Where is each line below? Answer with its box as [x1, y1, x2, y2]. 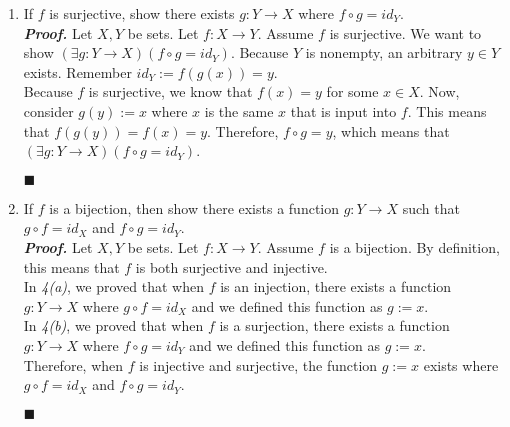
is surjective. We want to [329, 22, 482, 43]
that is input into [290, 100, 397, 121]
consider [23, 100, 74, 121]
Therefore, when [23, 354, 124, 375]
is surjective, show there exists [49, 3, 235, 23]
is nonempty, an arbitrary [305, 42, 463, 63]
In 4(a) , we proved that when [23, 276, 204, 297]
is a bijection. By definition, [329, 236, 500, 257]
